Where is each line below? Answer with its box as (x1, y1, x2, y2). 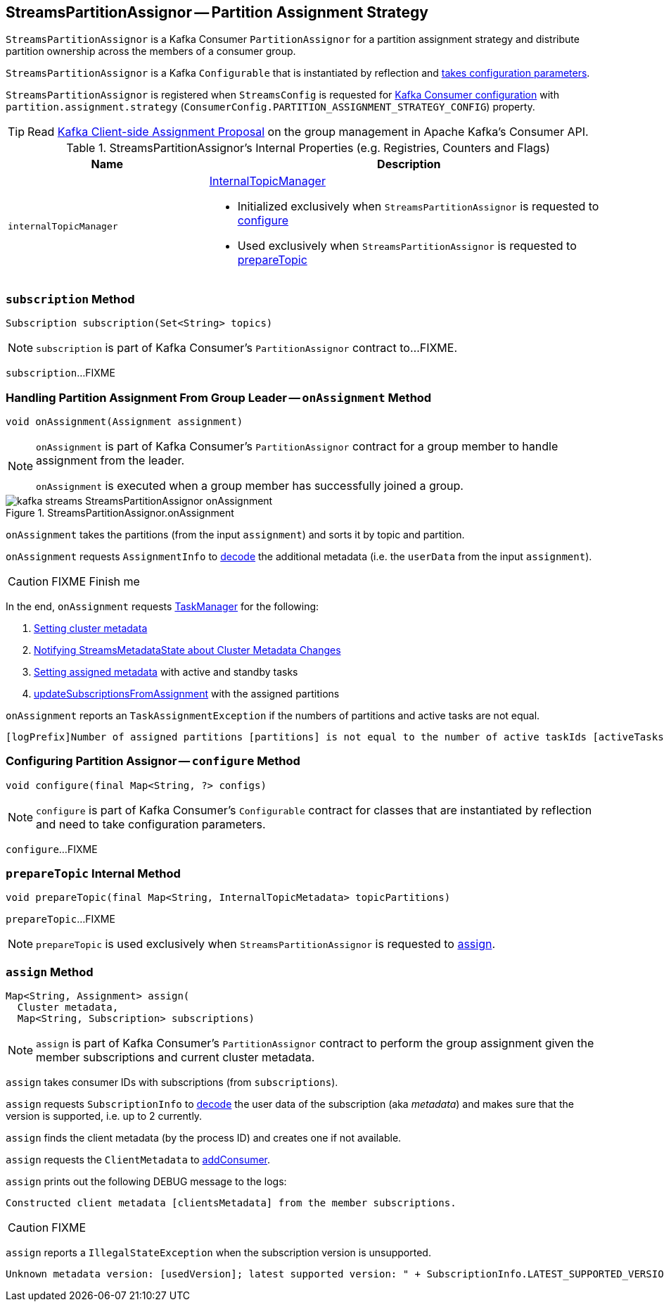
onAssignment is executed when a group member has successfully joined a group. (36, 478, 464, 493)
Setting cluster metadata (34, 621, 148, 634)
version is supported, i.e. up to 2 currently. (6, 1110, 203, 1123)
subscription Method (6, 291, 135, 306)
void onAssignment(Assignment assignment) (6, 415, 243, 427)
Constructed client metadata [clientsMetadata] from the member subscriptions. (6, 1197, 456, 1209)
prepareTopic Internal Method (6, 866, 181, 881)
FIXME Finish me (51, 574, 140, 588)
